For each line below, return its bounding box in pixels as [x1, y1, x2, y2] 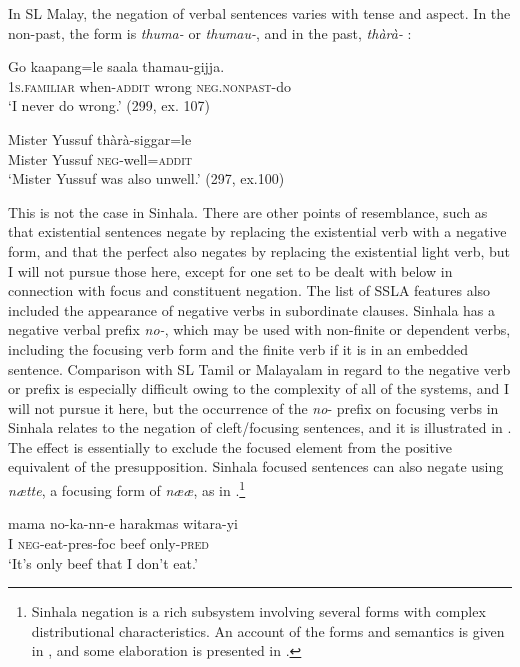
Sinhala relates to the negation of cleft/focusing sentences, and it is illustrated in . [8, 417, 512, 438]
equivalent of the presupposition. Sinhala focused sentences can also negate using [8, 456, 504, 477]
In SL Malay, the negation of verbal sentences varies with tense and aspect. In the [8, 3, 511, 23]
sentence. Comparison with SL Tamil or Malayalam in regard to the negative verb [8, 358, 511, 379]
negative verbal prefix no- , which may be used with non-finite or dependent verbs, [8, 319, 511, 340]
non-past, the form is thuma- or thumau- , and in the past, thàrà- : [8, 22, 412, 43]
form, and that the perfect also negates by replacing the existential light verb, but [8, 240, 511, 261]
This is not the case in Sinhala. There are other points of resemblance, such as [8, 201, 488, 222]
